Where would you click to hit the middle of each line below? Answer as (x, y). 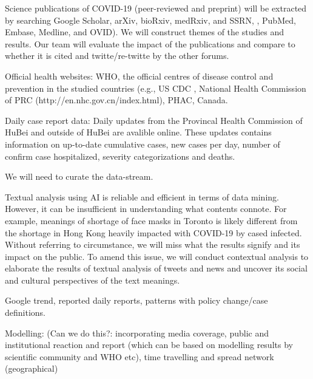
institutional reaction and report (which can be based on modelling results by (149, 345)
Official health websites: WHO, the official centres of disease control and (139, 76)
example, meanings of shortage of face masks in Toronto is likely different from (151, 220)
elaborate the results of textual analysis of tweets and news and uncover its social (156, 268)
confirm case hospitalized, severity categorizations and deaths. (120, 156)
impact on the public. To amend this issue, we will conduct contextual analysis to (157, 256)
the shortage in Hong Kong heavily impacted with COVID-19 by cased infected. (153, 232)
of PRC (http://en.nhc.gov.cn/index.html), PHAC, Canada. (116, 100)
